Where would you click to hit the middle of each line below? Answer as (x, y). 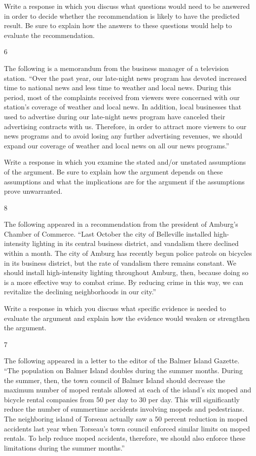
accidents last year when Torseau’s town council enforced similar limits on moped (127, 428)
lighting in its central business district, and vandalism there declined (135, 243)
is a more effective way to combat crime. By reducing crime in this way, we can (124, 282)
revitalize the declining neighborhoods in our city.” (80, 292)
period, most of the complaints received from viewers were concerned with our (122, 97)
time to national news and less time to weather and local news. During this (118, 88)
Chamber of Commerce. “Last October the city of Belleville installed (108, 233)
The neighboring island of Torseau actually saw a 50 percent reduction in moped (126, 418)
